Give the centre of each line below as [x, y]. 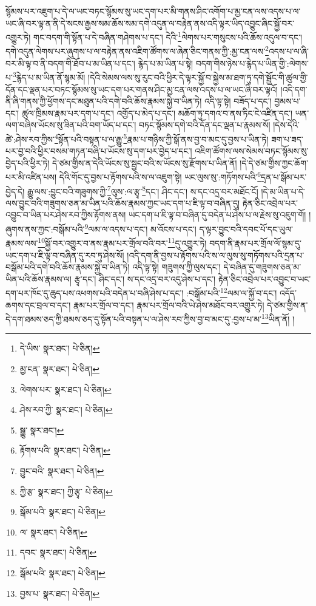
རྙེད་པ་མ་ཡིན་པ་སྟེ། [166, 63]
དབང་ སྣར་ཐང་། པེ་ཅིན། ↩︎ [58, 552]
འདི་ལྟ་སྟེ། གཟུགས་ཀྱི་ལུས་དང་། [176, 267]
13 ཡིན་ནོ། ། [278, 318]
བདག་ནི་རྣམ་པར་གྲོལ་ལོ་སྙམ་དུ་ [255, 243]
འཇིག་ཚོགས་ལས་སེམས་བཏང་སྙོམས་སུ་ [252, 151]
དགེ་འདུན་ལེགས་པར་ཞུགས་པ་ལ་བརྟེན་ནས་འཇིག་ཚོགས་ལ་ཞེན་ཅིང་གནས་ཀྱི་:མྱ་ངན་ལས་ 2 [137, 50]
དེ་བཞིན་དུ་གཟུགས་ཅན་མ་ [262, 267]
